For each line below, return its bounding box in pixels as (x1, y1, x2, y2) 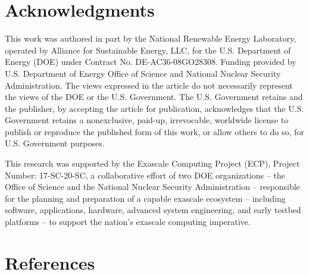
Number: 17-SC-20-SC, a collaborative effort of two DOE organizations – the (5, 168, 285, 181)
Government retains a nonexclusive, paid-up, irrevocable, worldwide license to (5, 114, 289, 126)
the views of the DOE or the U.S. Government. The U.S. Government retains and (5, 90, 303, 103)
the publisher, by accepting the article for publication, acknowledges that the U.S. (5, 102, 304, 114)
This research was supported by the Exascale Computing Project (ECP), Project (5, 157, 300, 170)
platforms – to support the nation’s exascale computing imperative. (5, 215, 251, 228)
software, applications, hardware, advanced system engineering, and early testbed (5, 204, 301, 216)
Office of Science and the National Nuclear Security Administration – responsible (5, 180, 300, 193)
